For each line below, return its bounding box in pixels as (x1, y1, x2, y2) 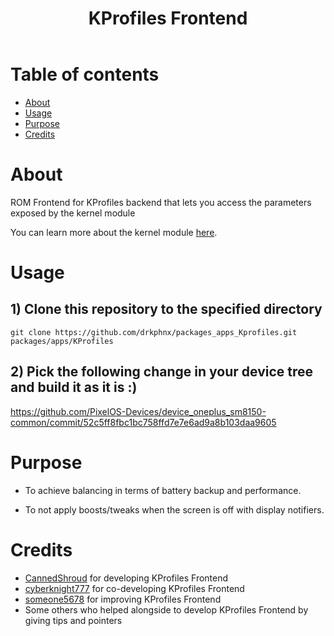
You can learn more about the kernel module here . (10, 226, 218, 238)
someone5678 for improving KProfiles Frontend (24, 593, 222, 605)
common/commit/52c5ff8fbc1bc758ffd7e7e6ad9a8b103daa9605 (10, 416, 277, 428)
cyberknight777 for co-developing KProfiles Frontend (24, 582, 245, 594)
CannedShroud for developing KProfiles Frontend (24, 572, 229, 584)
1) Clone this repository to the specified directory (10, 301, 323, 318)
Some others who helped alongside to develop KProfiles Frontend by (24, 603, 309, 616)
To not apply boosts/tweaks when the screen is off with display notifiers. (24, 503, 325, 516)
